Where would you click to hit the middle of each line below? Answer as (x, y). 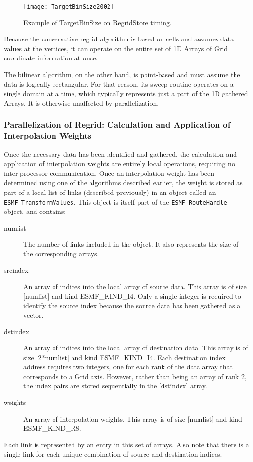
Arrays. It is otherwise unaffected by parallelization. (81, 103)
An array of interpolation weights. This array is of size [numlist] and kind (133, 418)
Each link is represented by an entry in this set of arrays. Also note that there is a (126, 444)
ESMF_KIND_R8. (52, 428)
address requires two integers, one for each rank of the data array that (128, 367)
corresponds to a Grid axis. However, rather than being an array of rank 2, (135, 376)
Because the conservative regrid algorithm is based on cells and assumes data (119, 39)
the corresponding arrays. (61, 253)
